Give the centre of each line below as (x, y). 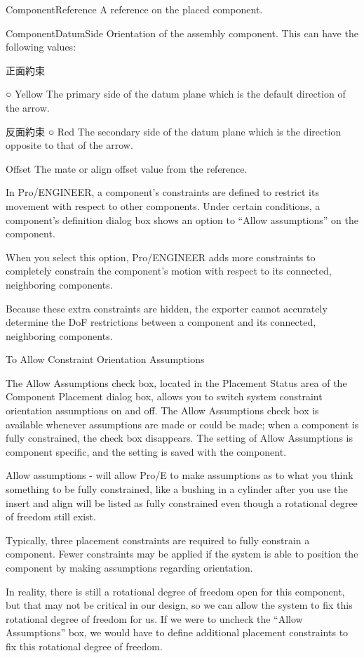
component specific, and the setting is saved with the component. (146, 451)
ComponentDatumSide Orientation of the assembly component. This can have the (182, 33)
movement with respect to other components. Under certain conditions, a (163, 205)
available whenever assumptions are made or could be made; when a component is (182, 424)
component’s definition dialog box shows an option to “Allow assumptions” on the (182, 219)
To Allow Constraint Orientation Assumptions (105, 359)
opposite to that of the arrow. (69, 145)
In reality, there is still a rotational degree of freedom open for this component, (175, 591)
